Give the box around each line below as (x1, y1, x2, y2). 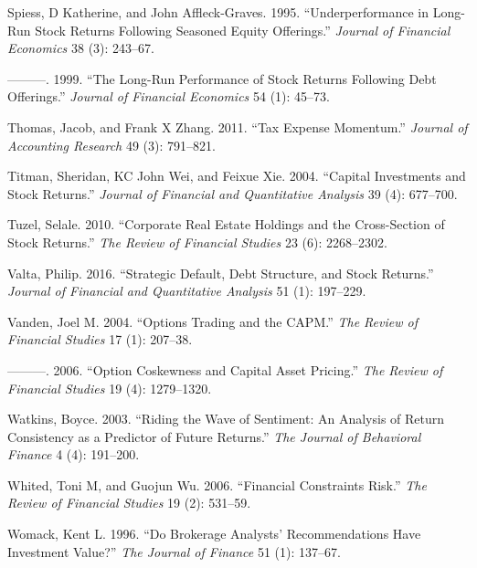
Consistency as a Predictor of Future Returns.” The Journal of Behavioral (7, 426, 421, 446)
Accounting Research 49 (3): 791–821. (7, 135, 216, 154)
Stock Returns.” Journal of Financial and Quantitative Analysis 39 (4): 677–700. (7, 184, 458, 203)
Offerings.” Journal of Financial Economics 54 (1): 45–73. (7, 87, 330, 106)
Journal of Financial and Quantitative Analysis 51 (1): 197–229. (7, 281, 366, 300)
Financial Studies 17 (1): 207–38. (7, 330, 193, 349)
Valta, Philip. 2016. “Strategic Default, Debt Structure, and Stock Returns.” (7, 263, 434, 282)
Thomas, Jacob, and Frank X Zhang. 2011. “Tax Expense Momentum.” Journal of (7, 117, 468, 136)
